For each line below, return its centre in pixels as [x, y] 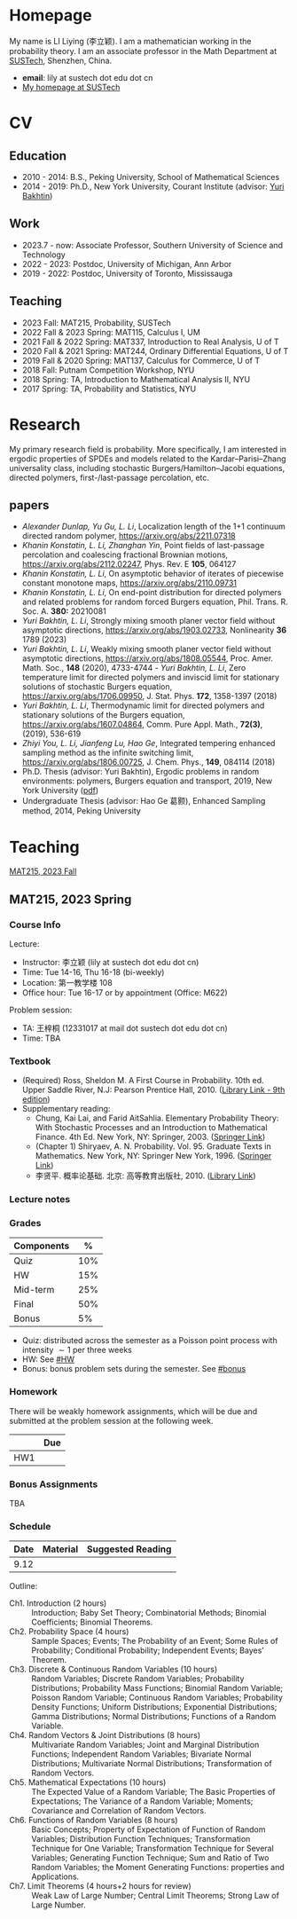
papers [29, 505]
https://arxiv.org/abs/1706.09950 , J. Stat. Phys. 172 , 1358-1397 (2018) [149, 696]
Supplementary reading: [66, 1109]
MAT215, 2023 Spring [70, 899]
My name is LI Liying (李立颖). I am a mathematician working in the [130, 41]
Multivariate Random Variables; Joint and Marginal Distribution [145, 1745]
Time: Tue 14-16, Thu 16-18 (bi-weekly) [93, 971]
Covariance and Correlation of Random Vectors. [119, 1811]
